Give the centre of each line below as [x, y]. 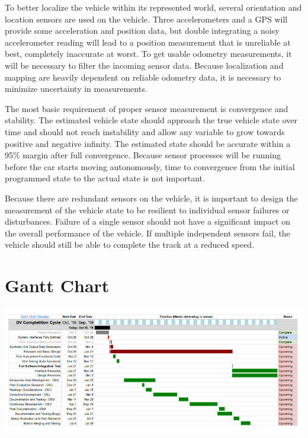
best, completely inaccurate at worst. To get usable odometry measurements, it [148, 54]
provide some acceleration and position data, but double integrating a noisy [142, 31]
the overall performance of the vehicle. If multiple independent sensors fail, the [147, 233]
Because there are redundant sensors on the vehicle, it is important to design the [151, 198]
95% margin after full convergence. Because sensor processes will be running [143, 155]
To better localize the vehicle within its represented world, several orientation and [153, 7]
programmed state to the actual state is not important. [105, 178]
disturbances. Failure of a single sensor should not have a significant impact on [147, 221]
